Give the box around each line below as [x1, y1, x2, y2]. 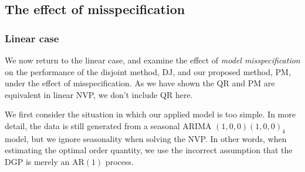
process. [105, 155, 134, 167]
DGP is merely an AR [5, 155, 84, 167]
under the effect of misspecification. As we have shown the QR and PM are [5, 77, 275, 89]
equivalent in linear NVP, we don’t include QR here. [5, 88, 193, 100]
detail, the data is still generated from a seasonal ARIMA [5, 119, 212, 131]
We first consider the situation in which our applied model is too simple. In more [5, 108, 296, 120]
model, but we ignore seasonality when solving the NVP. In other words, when [5, 132, 287, 144]
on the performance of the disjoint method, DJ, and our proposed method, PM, [5, 65, 291, 77]
